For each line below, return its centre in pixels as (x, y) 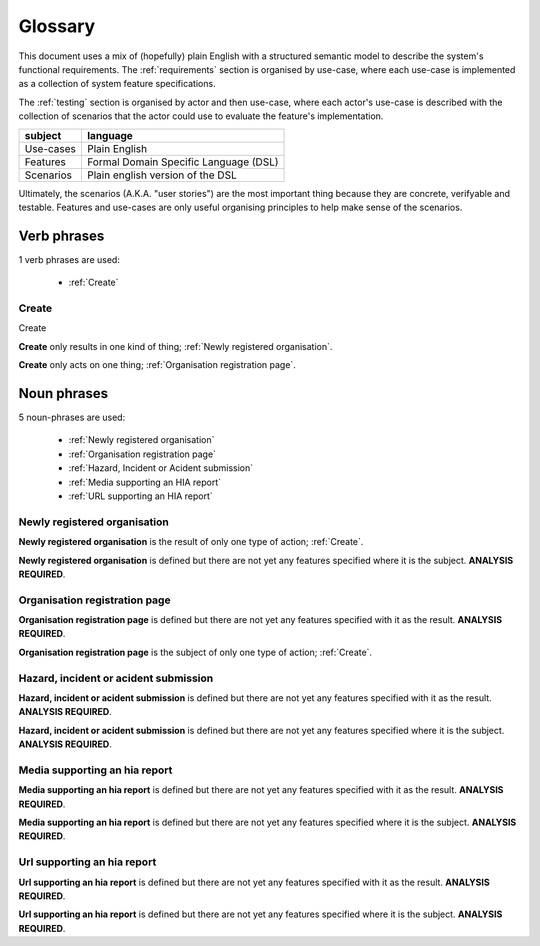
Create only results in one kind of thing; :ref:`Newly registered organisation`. (175, 346)
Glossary (57, 26)
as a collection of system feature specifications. (117, 84)
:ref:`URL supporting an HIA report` (141, 496)
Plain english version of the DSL (161, 175)
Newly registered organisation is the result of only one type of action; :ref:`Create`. (191, 542)
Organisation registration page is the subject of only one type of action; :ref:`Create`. (195, 652)
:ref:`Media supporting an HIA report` (145, 482)
